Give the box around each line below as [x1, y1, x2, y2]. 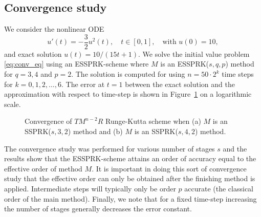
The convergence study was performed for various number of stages [4, 143, 215, 154]
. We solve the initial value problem [138, 48, 250, 59]
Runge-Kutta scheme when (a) [105, 116, 201, 126]
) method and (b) [68, 126, 123, 137]
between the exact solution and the [125, 78, 235, 89]
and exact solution [4, 48, 62, 59]
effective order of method [4, 163, 82, 173]
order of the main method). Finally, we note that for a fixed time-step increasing [4, 193, 257, 204]
